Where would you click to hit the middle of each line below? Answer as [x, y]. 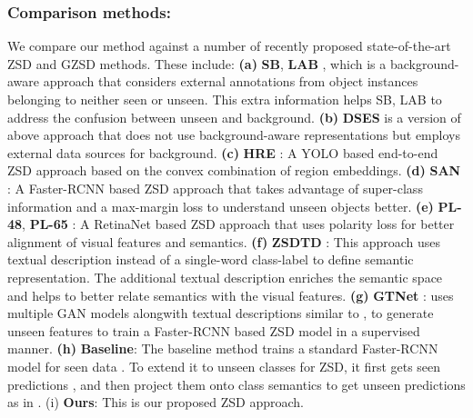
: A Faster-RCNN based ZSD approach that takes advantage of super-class [215, 188]
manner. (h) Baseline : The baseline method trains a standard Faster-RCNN [223, 348]
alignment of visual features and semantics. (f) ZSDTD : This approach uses [224, 241]
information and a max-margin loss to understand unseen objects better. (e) [221, 206]
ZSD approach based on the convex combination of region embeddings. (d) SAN [234, 170]
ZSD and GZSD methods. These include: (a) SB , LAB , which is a [197, 63]
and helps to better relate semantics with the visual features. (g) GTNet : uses [231, 295]
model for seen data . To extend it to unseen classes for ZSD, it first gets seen [224, 366]
